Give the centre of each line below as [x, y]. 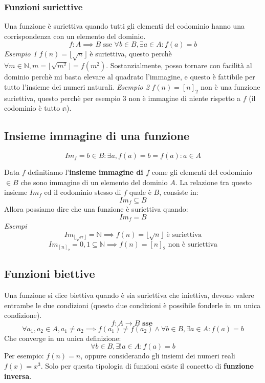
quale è [140, 192]
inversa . [18, 376]
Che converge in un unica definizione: [63, 338]
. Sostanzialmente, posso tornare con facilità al [179, 65]
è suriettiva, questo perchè [131, 54]
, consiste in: [179, 192]
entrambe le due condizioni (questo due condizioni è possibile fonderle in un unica [132, 305]
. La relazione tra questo [213, 182]
